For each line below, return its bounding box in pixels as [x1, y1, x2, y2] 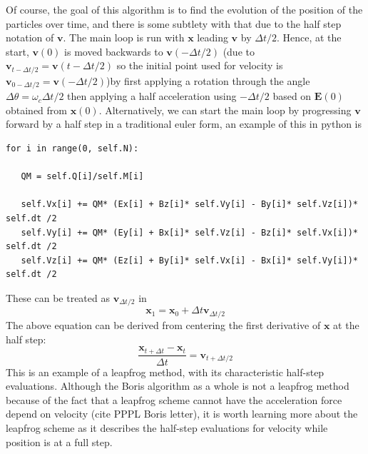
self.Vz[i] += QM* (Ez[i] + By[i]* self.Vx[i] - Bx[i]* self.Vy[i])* [21, 255, 358, 266]
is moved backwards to [64, 44, 163, 59]
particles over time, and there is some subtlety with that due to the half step [6, 16, 342, 31]
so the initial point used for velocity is [116, 58, 283, 73]
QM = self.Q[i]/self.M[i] [21, 171, 144, 182]
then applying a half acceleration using [67, 89, 237, 104]
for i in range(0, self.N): [6, 143, 139, 154]
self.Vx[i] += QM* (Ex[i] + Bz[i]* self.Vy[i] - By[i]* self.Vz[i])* [21, 199, 358, 210]
